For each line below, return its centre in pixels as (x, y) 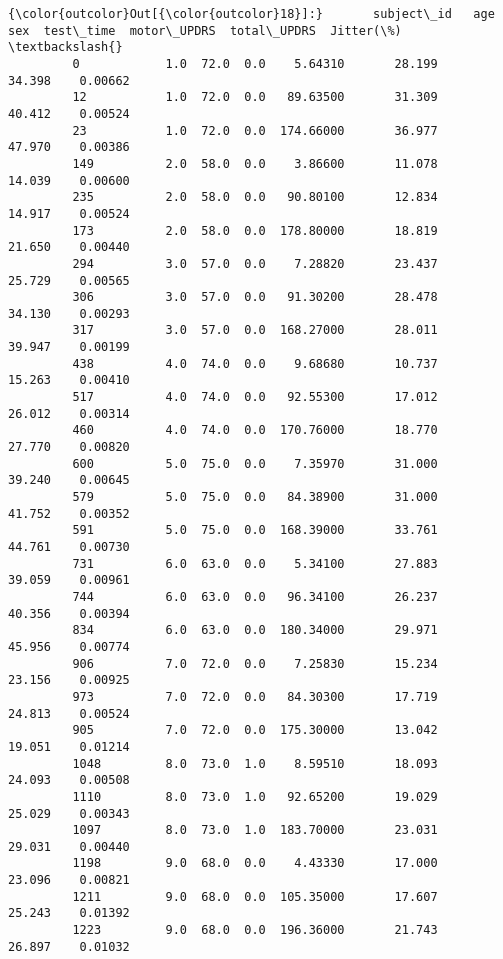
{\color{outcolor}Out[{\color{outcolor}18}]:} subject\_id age (251, 14)
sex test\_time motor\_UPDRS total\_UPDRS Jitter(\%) (205, 30)
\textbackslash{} (65, 47)
